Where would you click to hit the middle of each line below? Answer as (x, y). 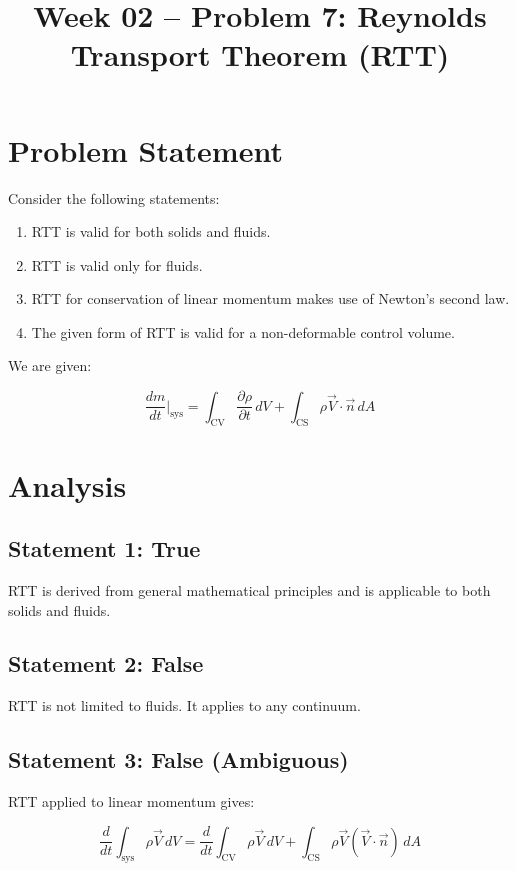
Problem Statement (145, 149)
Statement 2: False (106, 663)
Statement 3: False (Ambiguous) (178, 759)
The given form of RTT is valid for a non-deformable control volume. (243, 331)
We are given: (50, 365)
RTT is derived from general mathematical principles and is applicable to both (249, 589)
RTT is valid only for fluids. (117, 264)
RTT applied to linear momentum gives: (131, 801)
